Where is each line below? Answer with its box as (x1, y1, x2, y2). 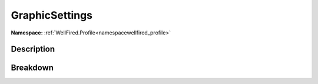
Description (11, 44, 55, 54)
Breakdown (11, 63, 54, 73)
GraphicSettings (11, 9, 93, 22)
